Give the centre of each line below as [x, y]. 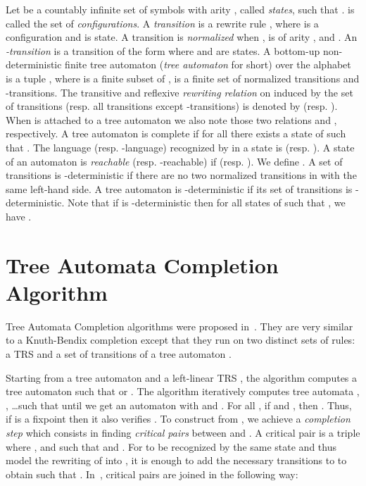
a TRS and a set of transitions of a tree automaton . [119, 354]
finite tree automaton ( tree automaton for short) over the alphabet [208, 64]
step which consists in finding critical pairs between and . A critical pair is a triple [183, 432]
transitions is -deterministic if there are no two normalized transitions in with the [181, 175]
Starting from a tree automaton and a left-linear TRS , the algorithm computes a [182, 377]
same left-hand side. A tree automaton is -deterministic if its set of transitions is [179, 188]
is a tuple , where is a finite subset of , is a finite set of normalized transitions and [183, 78]
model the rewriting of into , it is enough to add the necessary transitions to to [176, 460]
